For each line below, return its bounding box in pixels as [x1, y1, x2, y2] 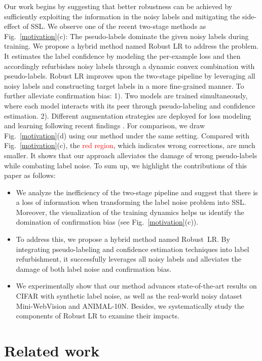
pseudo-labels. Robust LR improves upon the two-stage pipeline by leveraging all [4, 70, 255, 81]
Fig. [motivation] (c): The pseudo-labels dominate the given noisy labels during [4, 30, 249, 41]
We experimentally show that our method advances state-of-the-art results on [16, 280, 257, 291]
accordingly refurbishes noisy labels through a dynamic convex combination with [4, 60, 255, 71]
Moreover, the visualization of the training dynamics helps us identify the [16, 206, 244, 217]
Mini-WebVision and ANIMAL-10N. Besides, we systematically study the [16, 300, 244, 311]
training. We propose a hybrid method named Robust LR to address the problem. [4, 41, 259, 51]
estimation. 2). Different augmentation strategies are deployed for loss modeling [4, 110, 251, 121]
